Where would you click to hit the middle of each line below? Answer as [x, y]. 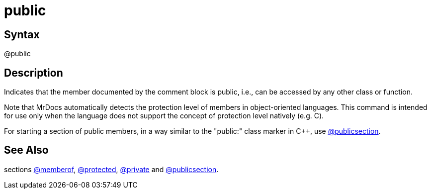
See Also [26, 150]
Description [34, 73]
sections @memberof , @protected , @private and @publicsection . [111, 169]
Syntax [22, 34]
